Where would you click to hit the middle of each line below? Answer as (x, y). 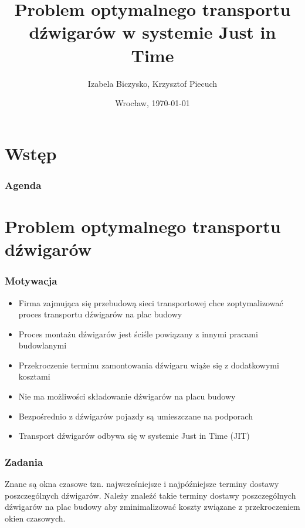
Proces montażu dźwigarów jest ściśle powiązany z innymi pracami (138, 334)
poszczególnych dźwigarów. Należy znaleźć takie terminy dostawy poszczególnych (150, 495)
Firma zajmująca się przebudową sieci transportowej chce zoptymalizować (151, 302)
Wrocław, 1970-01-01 (152, 103)
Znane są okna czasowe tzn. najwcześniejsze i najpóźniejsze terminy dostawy (142, 484)
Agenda (23, 185)
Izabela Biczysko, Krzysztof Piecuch (152, 83)
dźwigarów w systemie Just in (152, 32)
